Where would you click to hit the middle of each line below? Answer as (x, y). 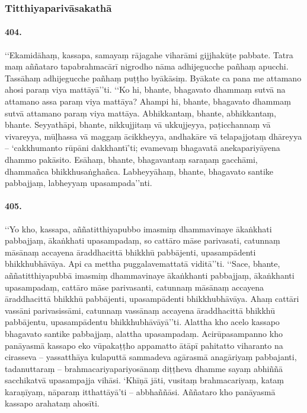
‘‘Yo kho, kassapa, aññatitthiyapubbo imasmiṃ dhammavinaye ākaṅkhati (138, 228)
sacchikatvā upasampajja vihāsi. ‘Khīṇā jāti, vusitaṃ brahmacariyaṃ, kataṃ (144, 380)
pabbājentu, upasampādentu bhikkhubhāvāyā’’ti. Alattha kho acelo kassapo (142, 322)
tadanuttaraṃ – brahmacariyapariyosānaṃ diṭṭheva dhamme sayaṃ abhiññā (144, 368)
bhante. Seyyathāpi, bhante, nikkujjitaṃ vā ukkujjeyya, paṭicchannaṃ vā (138, 124)
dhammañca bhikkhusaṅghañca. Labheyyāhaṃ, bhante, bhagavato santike (139, 171)
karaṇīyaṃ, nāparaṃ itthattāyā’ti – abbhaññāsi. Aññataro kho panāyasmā (140, 391)
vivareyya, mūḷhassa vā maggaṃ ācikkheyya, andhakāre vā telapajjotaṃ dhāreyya (153, 136)
